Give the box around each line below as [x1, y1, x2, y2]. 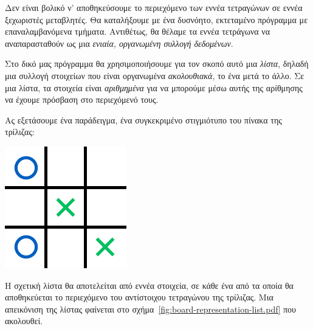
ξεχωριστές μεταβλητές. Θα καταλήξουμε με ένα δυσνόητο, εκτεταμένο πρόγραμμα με [5, 13, 308, 26]
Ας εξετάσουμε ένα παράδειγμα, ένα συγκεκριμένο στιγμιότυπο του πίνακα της [5, 113, 282, 126]
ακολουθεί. [5, 314, 43, 327]
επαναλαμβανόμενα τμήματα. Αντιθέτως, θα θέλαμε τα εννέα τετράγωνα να [5, 25, 270, 38]
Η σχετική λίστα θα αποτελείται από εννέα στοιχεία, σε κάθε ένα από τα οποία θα [5, 279, 294, 291]
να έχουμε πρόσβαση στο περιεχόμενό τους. [5, 93, 159, 106]
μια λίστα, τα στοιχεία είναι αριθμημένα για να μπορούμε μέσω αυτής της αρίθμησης [5, 81, 303, 94]
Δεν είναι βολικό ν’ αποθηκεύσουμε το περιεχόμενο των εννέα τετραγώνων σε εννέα [5, 1, 303, 13]
